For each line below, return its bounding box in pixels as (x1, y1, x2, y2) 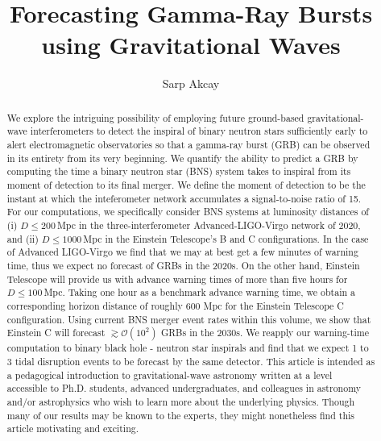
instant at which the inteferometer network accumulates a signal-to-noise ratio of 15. (6, 191, 362, 205)
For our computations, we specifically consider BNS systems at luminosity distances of (6, 205, 370, 218)
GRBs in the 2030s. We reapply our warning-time (160, 326, 369, 339)
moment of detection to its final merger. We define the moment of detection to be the (6, 177, 366, 191)
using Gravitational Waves (41, 28, 341, 61)
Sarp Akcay (162, 75, 220, 92)
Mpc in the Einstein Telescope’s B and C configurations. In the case (83, 231, 369, 245)
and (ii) (6, 231, 39, 245)
